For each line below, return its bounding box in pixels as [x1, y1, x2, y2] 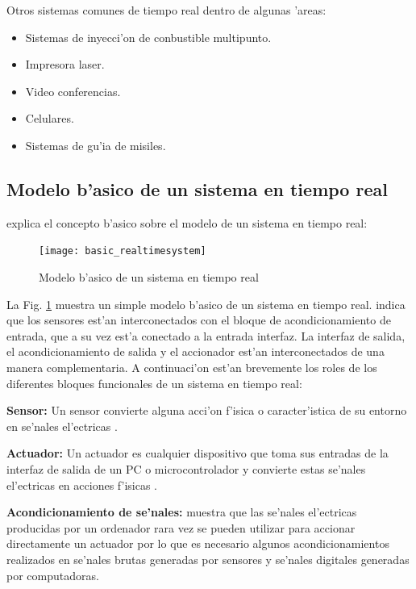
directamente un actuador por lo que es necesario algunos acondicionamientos [6, 535, 389, 552]
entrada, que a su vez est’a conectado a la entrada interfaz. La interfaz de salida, [6, 327, 406, 344]
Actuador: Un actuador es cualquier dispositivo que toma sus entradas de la [6, 445, 389, 462]
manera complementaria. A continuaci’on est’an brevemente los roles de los [6, 358, 377, 375]
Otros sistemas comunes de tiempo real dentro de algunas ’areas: [6, 2, 327, 18]
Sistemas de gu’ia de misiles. [25, 136, 166, 153]
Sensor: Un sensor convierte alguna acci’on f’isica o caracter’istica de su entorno [6, 402, 407, 419]
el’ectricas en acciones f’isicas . [6, 476, 157, 493]
